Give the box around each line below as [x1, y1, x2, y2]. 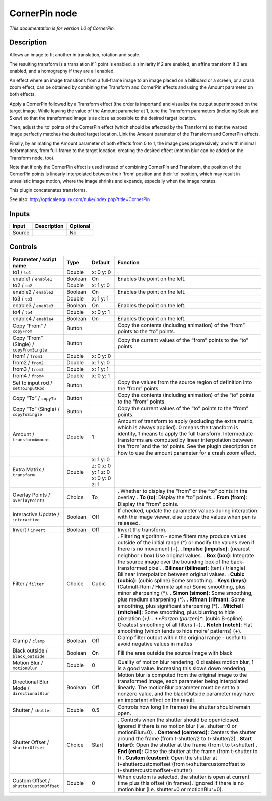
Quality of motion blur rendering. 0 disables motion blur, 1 [117, 658, 254, 665]
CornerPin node [9, 8, 78, 19]
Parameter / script [12, 256, 57, 263]
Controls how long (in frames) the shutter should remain [117, 703, 251, 710]
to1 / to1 [12, 268, 31, 275]
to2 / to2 [12, 282, 33, 289]
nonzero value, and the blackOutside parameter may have [117, 690, 255, 697]
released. [117, 519, 140, 526]
